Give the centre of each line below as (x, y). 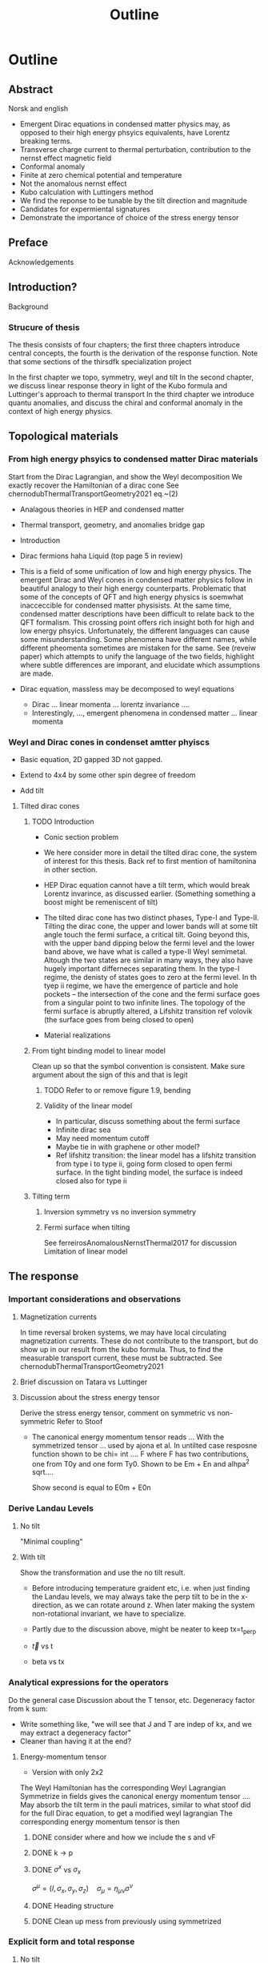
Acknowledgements (41, 262)
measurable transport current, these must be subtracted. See (121, 1358)
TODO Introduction (63, 821)
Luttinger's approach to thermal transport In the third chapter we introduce (131, 394)
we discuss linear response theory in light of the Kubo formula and (118, 385)
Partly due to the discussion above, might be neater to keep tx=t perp (144, 1630)
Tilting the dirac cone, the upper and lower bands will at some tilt (151, 925)
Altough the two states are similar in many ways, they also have (148, 960)
